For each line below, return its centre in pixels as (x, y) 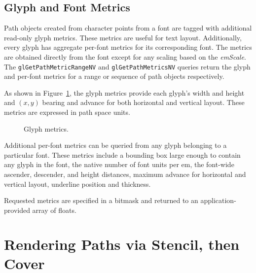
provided (17, 210)
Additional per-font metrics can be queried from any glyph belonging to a (115, 145)
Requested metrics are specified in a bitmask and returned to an (101, 200)
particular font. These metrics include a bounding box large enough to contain (122, 154)
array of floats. (54, 210)
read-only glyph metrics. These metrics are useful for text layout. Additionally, (123, 37)
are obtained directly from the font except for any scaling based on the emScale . (125, 56)
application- (218, 200)
